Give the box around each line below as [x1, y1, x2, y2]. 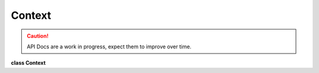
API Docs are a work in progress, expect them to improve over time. [27, 43, 192, 50]
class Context [11, 59, 46, 67]
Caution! [27, 32, 49, 39]
